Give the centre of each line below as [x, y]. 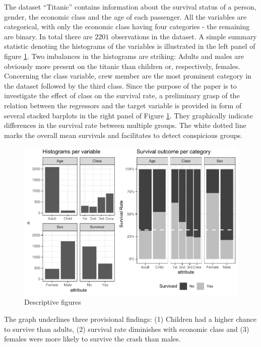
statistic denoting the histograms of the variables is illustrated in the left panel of [130, 46]
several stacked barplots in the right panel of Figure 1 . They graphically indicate [128, 115]
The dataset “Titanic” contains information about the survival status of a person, [130, 7]
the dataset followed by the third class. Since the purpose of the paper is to [120, 85]
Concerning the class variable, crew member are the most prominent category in [128, 76]
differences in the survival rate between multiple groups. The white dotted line [125, 125]
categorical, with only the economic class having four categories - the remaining [127, 26]
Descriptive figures [53, 302]
